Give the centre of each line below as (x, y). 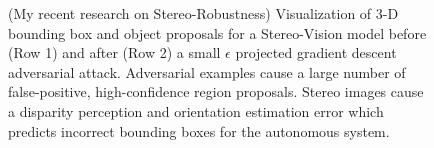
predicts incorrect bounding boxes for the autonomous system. (199, 130)
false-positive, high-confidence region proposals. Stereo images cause (216, 91)
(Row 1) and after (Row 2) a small (114, 52)
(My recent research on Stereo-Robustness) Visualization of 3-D (203, 13)
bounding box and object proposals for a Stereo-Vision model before (217, 32)
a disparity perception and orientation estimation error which (196, 110)
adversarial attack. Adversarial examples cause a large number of (207, 71)
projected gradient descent (316, 52)
